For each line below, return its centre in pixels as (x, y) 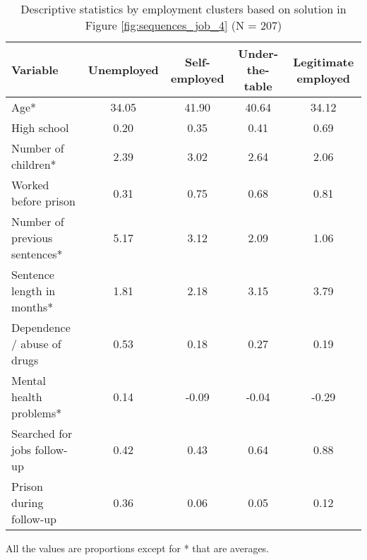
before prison (43, 201)
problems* (37, 413)
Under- (258, 53)
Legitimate (324, 61)
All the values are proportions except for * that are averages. (138, 548)
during (28, 502)
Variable (35, 70)
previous (32, 238)
